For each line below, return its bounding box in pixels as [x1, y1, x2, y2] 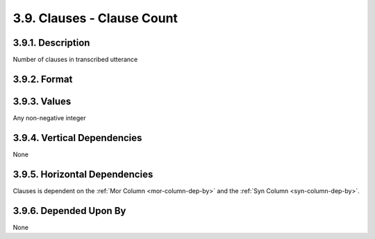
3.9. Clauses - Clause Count [12, 10, 178, 26]
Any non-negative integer [12, 113, 86, 122]
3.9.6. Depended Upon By [12, 205, 126, 217]
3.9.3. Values [12, 95, 72, 107]
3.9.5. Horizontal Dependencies [12, 168, 153, 180]
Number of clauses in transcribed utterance [12, 56, 138, 64]
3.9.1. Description [12, 37, 90, 49]
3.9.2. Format [12, 73, 73, 85]
